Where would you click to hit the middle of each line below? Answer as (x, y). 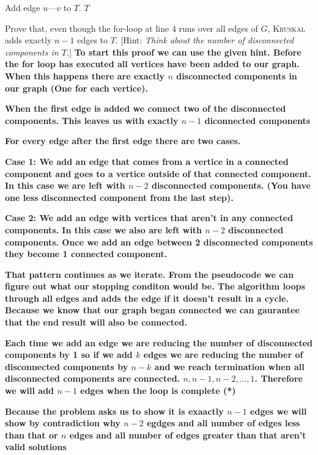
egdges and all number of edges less (224, 423)
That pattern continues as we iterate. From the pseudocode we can (150, 274)
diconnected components (257, 120)
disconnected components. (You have (231, 185)
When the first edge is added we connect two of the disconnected (146, 108)
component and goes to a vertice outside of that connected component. (158, 173)
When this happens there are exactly (85, 75)
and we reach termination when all (229, 366)
